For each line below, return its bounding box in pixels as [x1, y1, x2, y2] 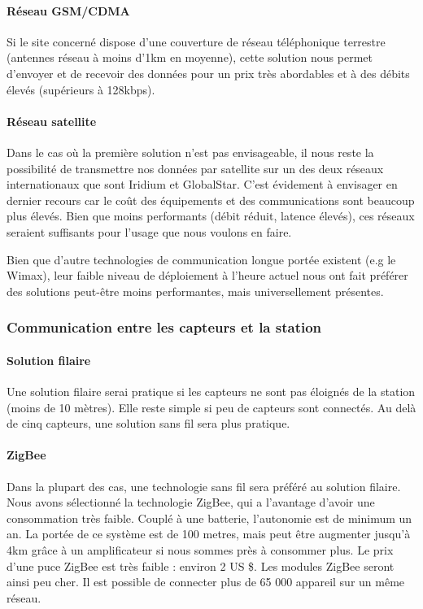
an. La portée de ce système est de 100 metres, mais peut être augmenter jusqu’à [7, 525, 411, 542]
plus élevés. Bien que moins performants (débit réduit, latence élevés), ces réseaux [7, 207, 415, 224]
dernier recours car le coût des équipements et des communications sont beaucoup [7, 191, 415, 208]
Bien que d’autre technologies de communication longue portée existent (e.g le [7, 250, 396, 268]
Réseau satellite [7, 112, 97, 129]
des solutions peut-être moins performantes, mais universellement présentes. [7, 282, 384, 299]
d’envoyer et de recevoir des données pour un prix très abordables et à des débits [7, 64, 410, 81]
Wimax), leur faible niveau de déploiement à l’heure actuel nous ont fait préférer [7, 267, 408, 284]
